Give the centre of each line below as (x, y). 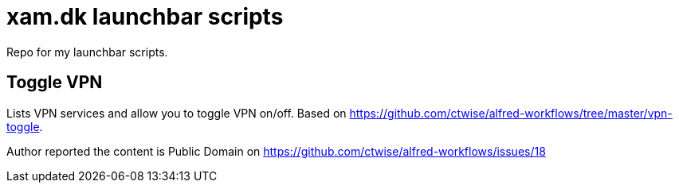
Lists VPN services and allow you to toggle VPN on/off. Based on (177, 113)
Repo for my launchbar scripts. (87, 52)
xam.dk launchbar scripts (145, 17)
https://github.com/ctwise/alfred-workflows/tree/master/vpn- (511, 113)
